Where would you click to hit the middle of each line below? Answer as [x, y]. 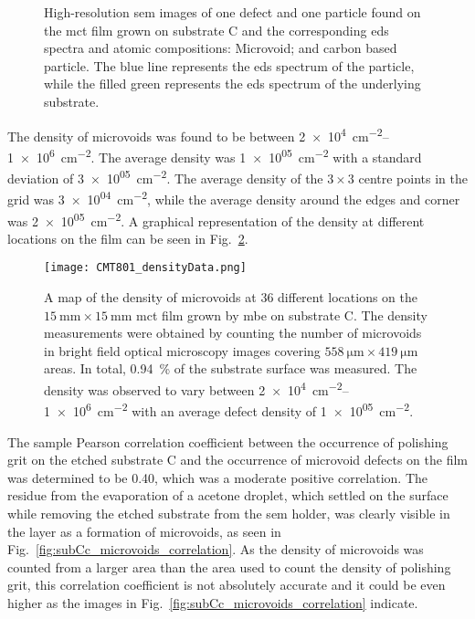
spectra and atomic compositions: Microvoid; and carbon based [221, 48]
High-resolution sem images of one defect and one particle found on [232, 12]
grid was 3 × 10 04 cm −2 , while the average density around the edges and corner [234, 198]
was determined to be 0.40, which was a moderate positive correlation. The [218, 477]
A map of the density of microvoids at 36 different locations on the [231, 297]
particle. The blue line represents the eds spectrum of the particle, [229, 65]
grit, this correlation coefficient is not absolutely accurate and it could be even [227, 585]
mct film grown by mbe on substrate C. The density [282, 315]
